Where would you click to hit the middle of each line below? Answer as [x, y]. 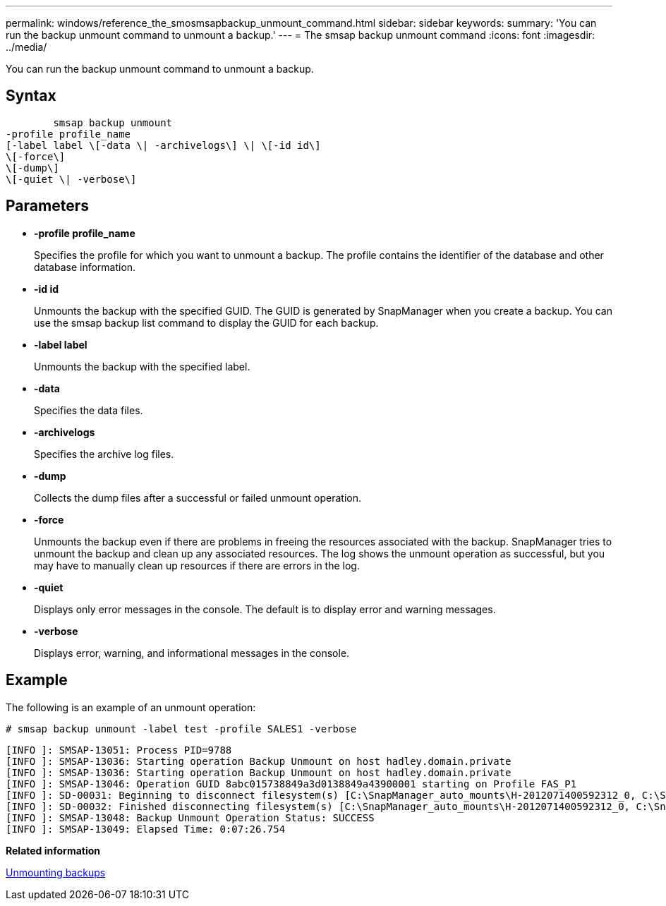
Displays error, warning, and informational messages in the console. [192, 653]
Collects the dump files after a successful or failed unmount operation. [198, 497]
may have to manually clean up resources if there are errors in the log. [197, 565]
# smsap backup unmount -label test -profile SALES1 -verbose [181, 729]
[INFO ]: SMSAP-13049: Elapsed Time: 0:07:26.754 [146, 829]
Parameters [47, 206]
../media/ [26, 47]
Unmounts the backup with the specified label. [142, 366]
